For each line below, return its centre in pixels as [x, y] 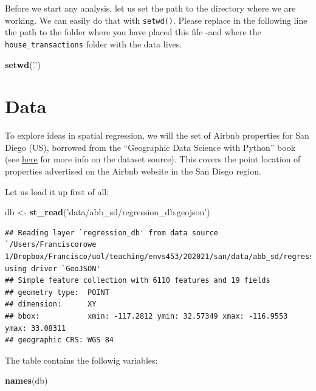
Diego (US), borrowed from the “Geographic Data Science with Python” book [150, 147]
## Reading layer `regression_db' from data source [112, 233]
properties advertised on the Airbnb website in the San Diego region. [133, 171]
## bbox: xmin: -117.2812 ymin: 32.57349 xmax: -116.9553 [146, 316]
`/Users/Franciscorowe [51, 245]
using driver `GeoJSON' [53, 268]
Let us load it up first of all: [57, 191]
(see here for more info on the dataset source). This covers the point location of [153, 159]
